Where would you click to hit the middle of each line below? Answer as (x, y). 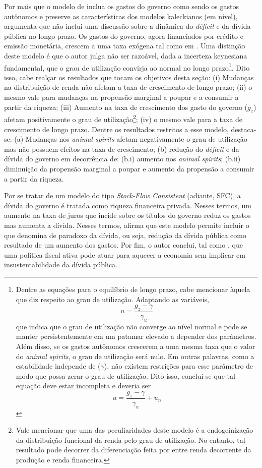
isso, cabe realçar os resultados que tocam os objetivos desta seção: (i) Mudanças (129, 77)
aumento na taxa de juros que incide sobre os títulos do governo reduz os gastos (127, 215)
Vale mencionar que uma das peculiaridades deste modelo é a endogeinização (135, 430)
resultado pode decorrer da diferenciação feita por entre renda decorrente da (134, 450)
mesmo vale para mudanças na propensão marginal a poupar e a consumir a (121, 97)
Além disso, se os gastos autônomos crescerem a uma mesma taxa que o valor (136, 346)
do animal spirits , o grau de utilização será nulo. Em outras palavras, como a (135, 356)
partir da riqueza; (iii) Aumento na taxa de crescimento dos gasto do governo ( (126, 107)
